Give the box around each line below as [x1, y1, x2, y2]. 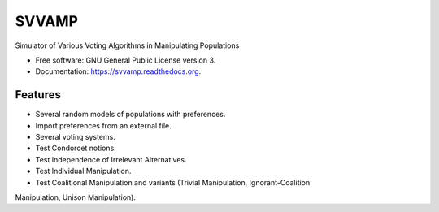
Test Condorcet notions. [35, 143, 117, 154]
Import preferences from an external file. [35, 120, 172, 130]
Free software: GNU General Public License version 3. [35, 55, 216, 65]
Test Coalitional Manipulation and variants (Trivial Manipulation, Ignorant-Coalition [35, 177, 311, 187]
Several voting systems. [35, 132, 115, 142]
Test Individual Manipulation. [35, 167, 132, 176]
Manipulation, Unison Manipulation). [15, 192, 137, 202]
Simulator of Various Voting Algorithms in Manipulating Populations [15, 41, 240, 50]
